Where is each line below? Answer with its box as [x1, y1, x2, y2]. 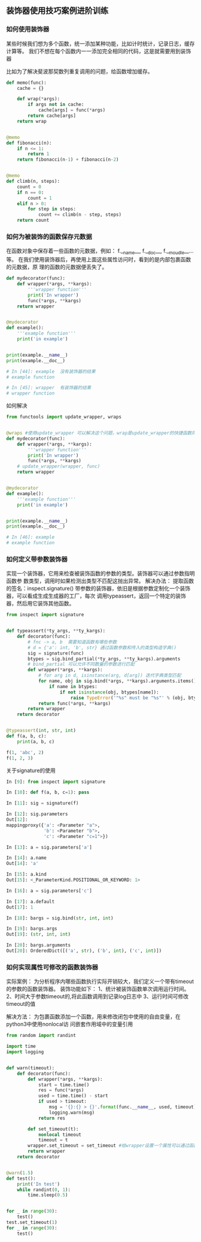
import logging [6, 1049, 44, 1055]
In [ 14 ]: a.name [6, 855, 47, 861]
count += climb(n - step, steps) [38, 212, 121, 218]
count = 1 [28, 195, 52, 201]
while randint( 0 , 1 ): [17, 1186, 71, 1193]
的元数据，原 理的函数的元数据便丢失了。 [6, 263, 108, 271]
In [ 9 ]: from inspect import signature [6, 779, 106, 785]
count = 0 [17, 183, 42, 190]
